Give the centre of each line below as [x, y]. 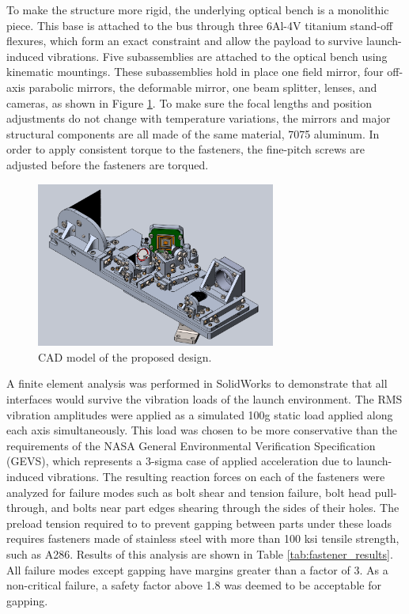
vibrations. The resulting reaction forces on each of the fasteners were [216, 477]
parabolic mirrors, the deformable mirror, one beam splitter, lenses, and [203, 87]
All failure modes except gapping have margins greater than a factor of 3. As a [197, 569]
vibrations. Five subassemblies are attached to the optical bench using [218, 56]
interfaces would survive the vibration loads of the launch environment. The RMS [204, 399]
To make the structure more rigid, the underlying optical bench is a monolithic [198, 9]
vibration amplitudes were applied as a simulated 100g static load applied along [200, 414]
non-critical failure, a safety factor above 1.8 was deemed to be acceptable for [194, 585]
